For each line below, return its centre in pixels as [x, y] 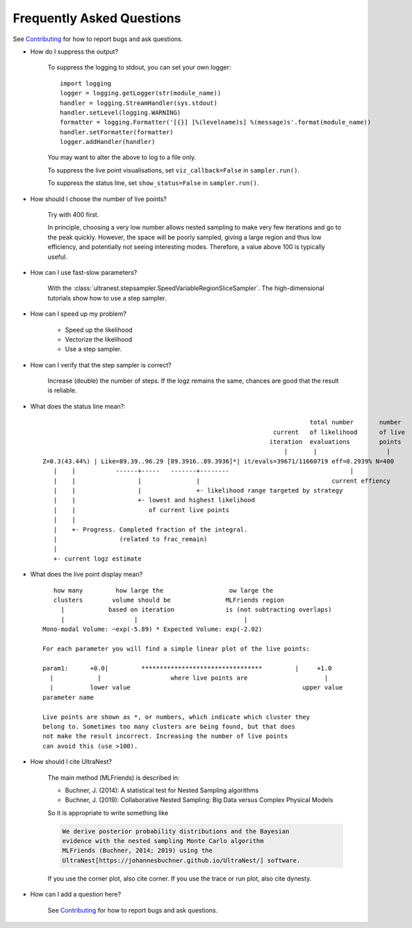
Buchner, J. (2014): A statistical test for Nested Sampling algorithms [162, 790]
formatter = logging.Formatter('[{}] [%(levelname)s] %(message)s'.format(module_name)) [216, 122]
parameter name [68, 697]
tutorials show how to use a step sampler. [107, 298]
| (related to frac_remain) [130, 539]
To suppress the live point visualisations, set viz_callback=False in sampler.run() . [174, 170]
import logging [86, 83]
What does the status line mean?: [78, 406]
